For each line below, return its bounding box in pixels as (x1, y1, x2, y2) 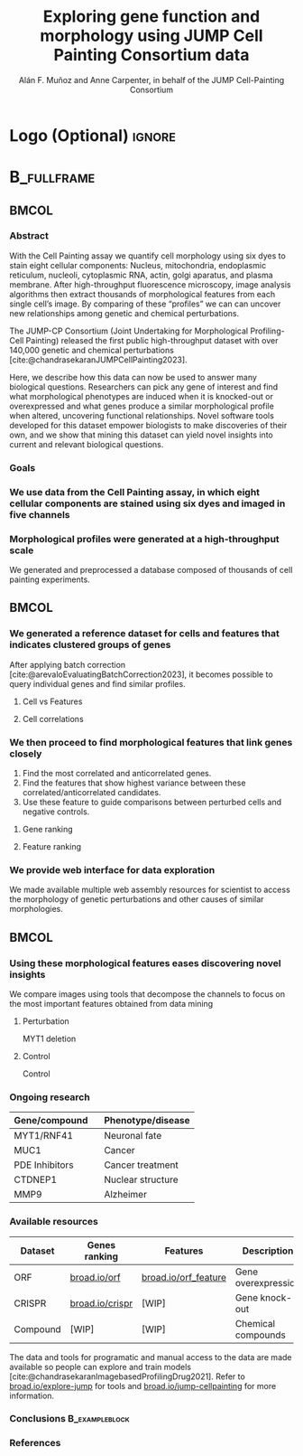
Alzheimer (103, 1188, 147, 1201)
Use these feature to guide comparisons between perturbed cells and (22, 796, 282, 807)
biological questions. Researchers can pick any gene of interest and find (9, 381, 279, 392)
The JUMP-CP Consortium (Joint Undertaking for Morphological (9, 325, 249, 336)
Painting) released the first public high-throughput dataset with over (25, 334, 279, 345)
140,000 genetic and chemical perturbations (9, 344, 174, 355)
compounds (234, 1329, 286, 1341)
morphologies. (9, 904, 63, 915)
